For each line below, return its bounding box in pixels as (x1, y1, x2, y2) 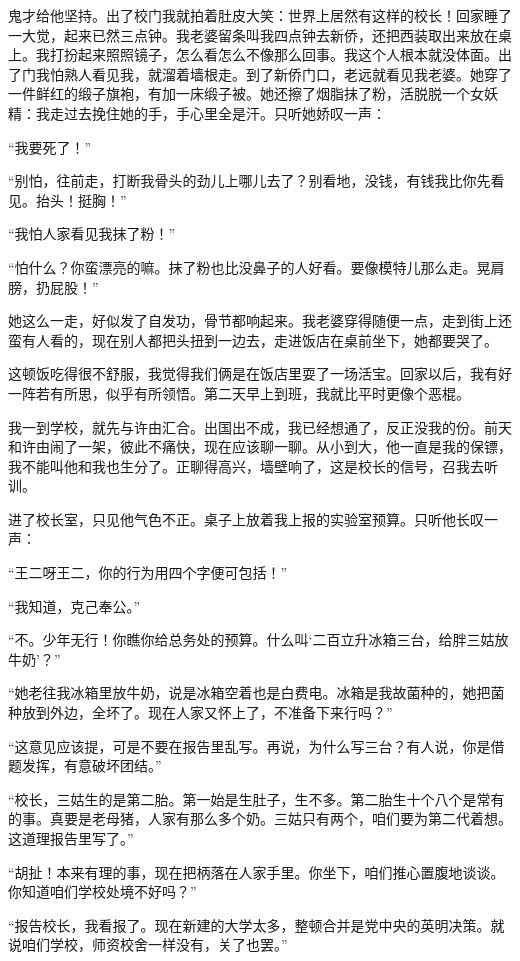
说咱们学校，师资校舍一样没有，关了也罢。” (8, 934, 288, 955)
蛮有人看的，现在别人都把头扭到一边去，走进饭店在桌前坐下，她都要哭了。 (8, 329, 498, 350)
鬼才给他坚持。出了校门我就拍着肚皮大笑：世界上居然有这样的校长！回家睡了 (8, 5, 512, 25)
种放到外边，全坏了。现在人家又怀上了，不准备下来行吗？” (8, 702, 393, 723)
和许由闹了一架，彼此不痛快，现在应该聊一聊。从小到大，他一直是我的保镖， (8, 436, 512, 457)
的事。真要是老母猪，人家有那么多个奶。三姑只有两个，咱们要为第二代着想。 (8, 808, 512, 829)
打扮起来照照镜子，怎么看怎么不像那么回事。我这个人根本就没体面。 (49, 44, 498, 65)
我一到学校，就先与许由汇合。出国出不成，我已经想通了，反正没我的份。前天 (8, 416, 512, 437)
